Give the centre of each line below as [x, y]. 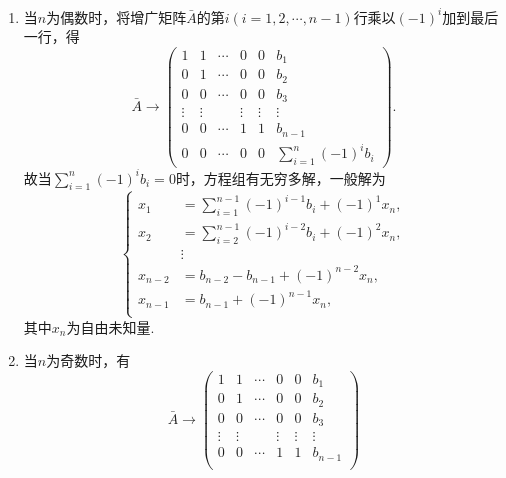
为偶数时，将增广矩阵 [116, 16]
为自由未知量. [110, 326]
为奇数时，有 [88, 360]
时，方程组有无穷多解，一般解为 [280, 177]
